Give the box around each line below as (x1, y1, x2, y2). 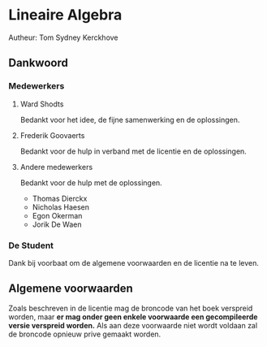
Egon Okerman (32, 210, 83, 220)
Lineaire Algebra (8, 6, 123, 24)
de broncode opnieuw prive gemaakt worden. (8, 329, 161, 339)
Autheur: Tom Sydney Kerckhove (8, 33, 119, 42)
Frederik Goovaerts (19, 130, 85, 140)
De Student (8, 240, 54, 251)
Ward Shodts (19, 99, 64, 109)
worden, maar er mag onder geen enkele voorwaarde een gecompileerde (8, 311, 258, 322)
